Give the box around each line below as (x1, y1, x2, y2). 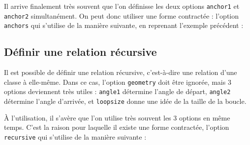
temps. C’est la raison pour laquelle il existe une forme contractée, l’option (4, 122, 229, 132)
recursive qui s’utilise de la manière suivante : (4, 131, 147, 142)
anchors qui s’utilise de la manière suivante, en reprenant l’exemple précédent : (4, 20, 244, 30)
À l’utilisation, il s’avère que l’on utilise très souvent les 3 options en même (4, 112, 230, 122)
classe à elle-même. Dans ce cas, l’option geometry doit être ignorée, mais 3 (4, 76, 231, 87)
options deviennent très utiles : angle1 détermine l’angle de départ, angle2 (4, 86, 231, 97)
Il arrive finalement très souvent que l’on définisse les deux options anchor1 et (4, 1, 240, 11)
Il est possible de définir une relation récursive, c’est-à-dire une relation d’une (4, 67, 237, 77)
